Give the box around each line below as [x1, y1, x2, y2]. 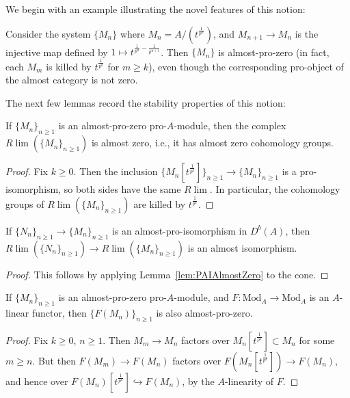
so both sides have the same [64, 182, 181, 196]
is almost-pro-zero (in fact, [218, 44, 329, 59]
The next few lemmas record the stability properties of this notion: [5, 95, 286, 109]
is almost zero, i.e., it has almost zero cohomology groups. [91, 135, 334, 150]
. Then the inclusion [73, 164, 158, 178]
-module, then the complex [174, 118, 286, 133]
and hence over [5, 373, 68, 388]
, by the [182, 373, 215, 388]
